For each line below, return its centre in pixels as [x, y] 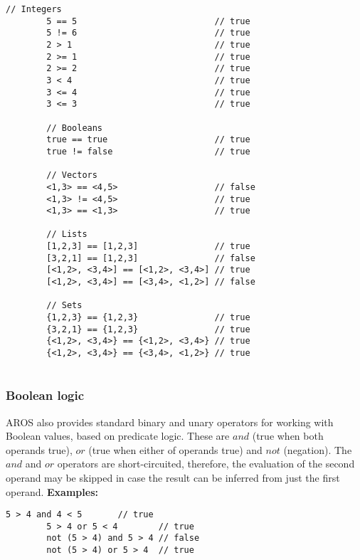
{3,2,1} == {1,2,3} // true [148, 329]
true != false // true [148, 151]
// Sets [64, 306]
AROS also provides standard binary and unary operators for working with [170, 422]
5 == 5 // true [148, 21]
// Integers [34, 9]
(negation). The [318, 449]
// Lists [67, 234]
